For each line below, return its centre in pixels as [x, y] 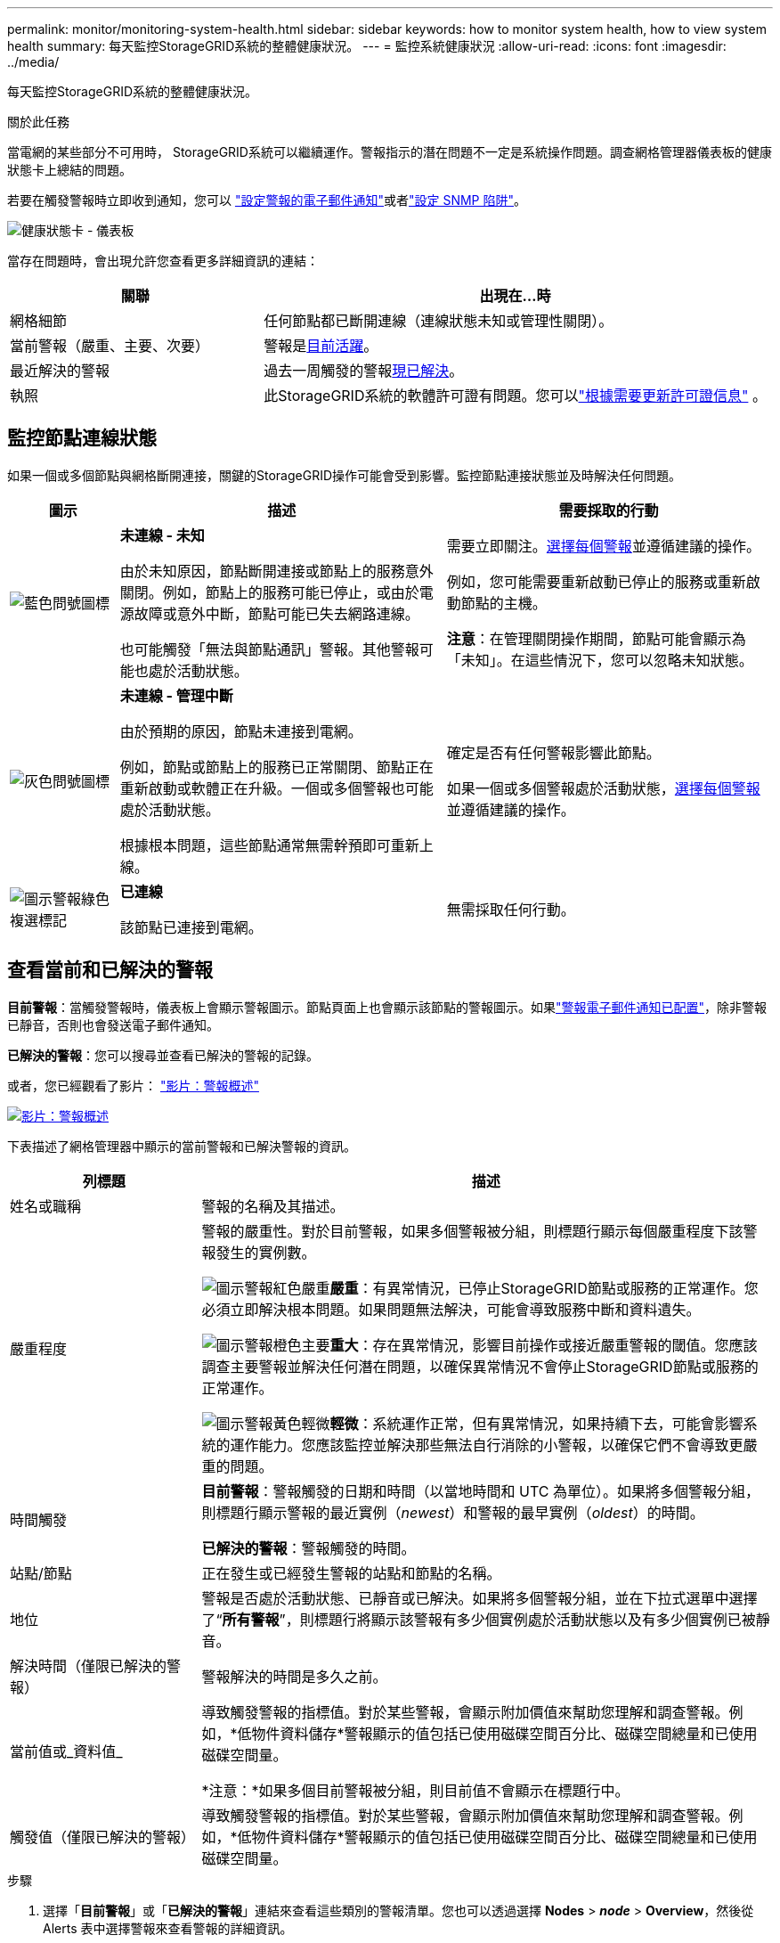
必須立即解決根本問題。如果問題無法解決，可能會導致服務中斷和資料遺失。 [451, 1309]
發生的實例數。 [266, 1252]
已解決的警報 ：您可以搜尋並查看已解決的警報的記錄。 [163, 1055]
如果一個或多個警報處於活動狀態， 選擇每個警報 [603, 788]
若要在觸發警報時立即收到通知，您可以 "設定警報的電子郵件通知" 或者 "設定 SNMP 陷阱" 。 [267, 200]
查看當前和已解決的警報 [110, 970]
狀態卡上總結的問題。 [69, 170]
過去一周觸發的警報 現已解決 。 [364, 371]
